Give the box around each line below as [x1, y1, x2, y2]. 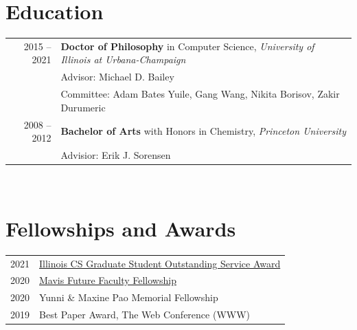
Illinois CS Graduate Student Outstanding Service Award [39, 256, 281, 270]
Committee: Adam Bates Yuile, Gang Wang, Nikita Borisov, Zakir [60, 87, 340, 101]
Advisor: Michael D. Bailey [60, 69, 174, 84]
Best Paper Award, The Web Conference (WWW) [39, 307, 251, 322]
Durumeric [60, 100, 106, 114]
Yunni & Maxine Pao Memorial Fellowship [39, 290, 218, 305]
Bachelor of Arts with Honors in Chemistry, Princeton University [60, 124, 346, 138]
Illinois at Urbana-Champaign [60, 52, 186, 67]
